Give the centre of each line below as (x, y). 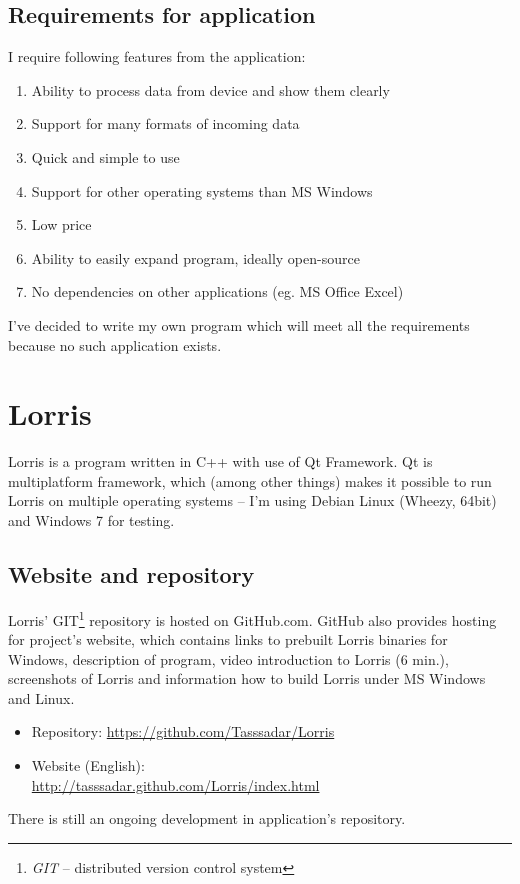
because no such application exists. (115, 344)
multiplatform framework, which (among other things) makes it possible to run (250, 480)
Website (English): (88, 765)
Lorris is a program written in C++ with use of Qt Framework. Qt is (220, 461)
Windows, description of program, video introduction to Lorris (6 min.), (228, 658)
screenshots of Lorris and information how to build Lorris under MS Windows (247, 678)
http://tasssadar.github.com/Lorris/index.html (175, 784)
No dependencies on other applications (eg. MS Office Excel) (217, 291)
